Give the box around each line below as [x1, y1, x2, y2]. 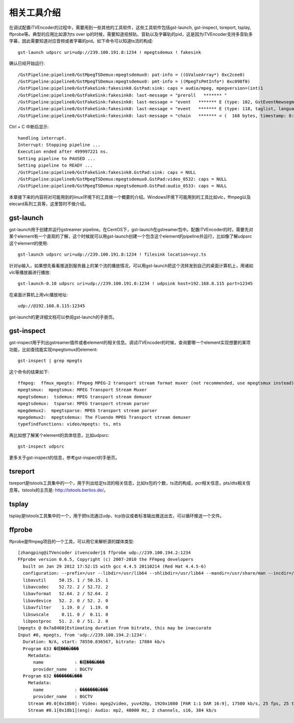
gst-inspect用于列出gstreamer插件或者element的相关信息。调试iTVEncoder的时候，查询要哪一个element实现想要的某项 [9, 339, 251, 345]
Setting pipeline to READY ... [18, 163, 93, 169]
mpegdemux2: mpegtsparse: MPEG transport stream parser [18, 408, 158, 413]
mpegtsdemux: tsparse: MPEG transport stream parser [18, 401, 149, 407]
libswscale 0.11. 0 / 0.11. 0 [23, 611, 109, 617]
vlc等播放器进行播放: [9, 269, 51, 275]
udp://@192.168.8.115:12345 [18, 303, 85, 309]
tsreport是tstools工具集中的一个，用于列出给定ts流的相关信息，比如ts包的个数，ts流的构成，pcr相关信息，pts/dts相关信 [9, 480, 251, 486]
